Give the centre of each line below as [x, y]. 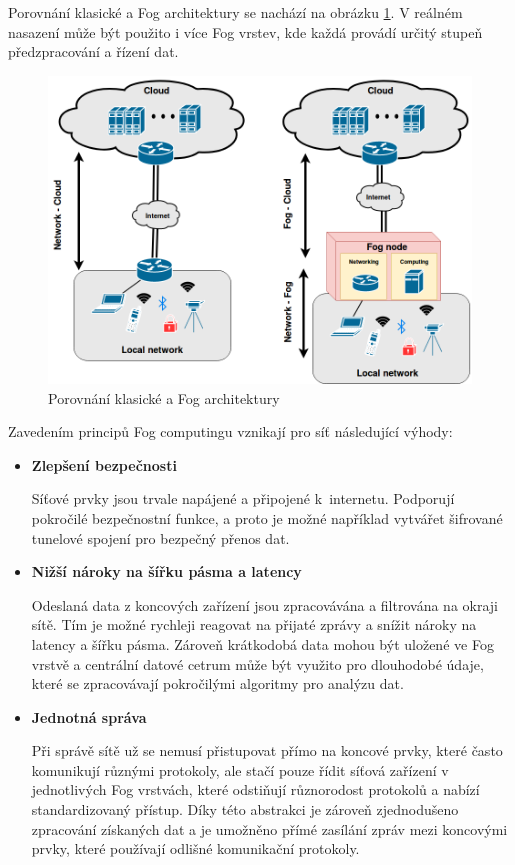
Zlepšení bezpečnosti [104, 464]
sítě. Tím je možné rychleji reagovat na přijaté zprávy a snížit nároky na [254, 624]
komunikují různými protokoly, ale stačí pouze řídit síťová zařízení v [240, 769]
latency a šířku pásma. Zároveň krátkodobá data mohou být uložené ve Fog [262, 643]
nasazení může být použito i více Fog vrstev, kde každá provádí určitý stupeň [245, 31]
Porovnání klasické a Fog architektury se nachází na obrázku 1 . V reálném [235, 12]
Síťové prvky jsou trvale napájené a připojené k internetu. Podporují [243, 498]
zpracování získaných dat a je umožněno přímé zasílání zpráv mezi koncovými [269, 828]
